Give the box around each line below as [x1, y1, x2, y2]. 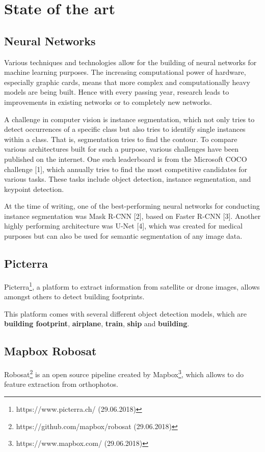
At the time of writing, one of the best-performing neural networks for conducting [4, 201, 260, 211]
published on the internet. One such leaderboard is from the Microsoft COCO [4, 153, 247, 164]
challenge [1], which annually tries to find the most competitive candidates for [4, 163, 248, 174]
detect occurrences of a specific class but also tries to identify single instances [4, 124, 246, 134]
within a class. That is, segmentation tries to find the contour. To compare [4, 133, 237, 144]
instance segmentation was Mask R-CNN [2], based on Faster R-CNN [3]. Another [4, 210, 261, 221]
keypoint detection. [4, 183, 64, 194]
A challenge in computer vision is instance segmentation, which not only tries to [4, 114, 255, 124]
